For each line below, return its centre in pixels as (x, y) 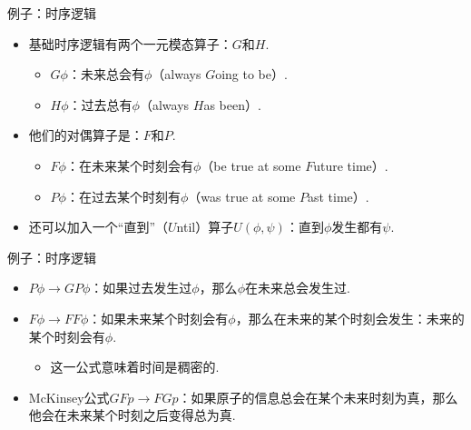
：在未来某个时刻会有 (129, 165)
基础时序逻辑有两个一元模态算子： (130, 43)
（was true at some (242, 196)
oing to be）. (251, 74)
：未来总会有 (106, 74)
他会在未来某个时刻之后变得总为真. (132, 415)
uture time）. (351, 165)
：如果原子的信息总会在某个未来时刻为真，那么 (318, 397)
